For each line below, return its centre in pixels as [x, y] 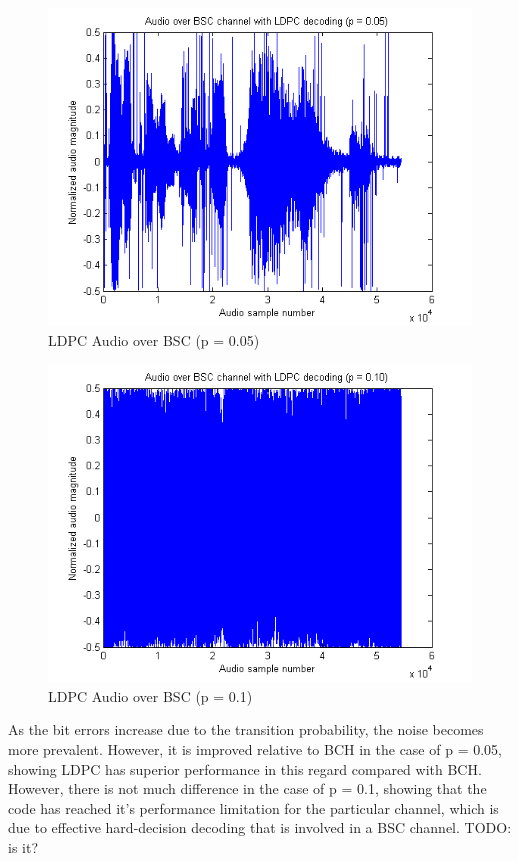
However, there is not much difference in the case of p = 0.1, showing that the [247, 788]
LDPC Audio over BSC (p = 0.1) [150, 695]
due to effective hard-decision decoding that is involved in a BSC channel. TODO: [260, 827]
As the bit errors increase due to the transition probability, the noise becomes [246, 729]
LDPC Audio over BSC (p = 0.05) [154, 339]
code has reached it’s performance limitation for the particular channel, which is [253, 807]
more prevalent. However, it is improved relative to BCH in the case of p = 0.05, [255, 748]
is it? [23, 846]
